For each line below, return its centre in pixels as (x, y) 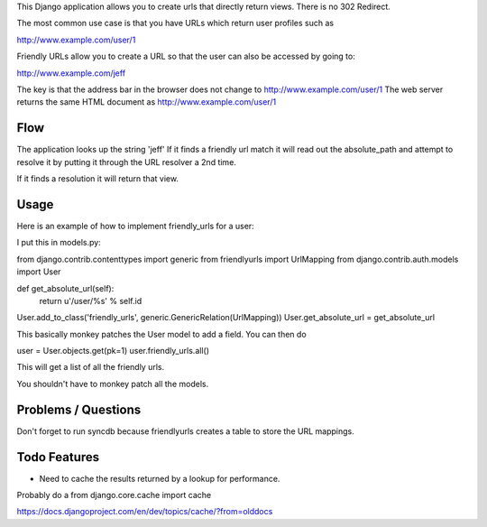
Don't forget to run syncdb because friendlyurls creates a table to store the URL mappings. (186, 431)
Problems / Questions (79, 409)
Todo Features (58, 457)
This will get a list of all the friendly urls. (91, 367)
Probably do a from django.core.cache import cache (114, 495)
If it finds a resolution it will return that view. (98, 179)
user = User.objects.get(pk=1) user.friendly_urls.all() (113, 351)
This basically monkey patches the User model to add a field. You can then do (161, 334)
